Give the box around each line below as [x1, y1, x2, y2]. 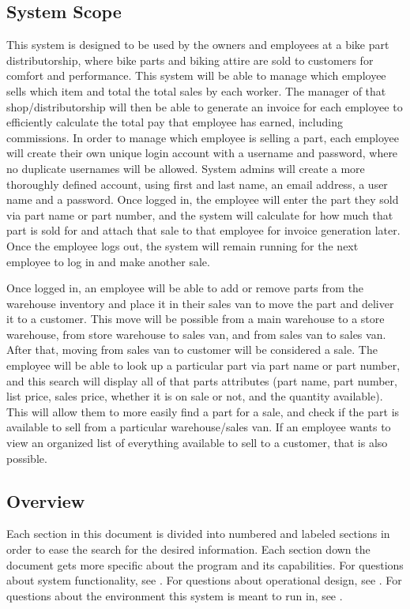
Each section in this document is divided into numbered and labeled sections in [6, 525, 390, 542]
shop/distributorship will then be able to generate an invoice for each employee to [6, 98, 403, 115]
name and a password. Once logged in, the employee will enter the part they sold [6, 191, 399, 208]
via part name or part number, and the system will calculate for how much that [6, 206, 393, 223]
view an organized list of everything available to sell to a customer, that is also [6, 434, 388, 451]
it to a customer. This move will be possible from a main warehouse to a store [6, 310, 385, 327]
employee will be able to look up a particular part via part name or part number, [6, 357, 401, 374]
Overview [6, 488, 85, 513]
